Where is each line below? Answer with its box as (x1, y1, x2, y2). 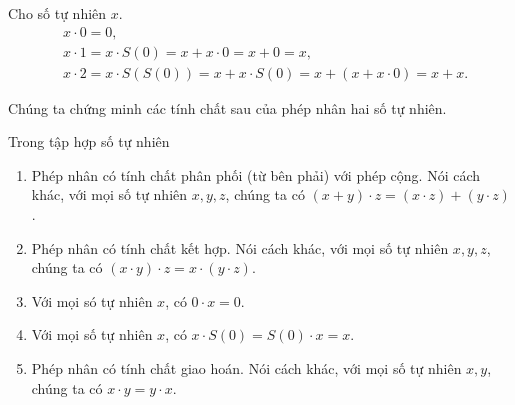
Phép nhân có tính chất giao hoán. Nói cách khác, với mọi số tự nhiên (31, 358, 462, 379)
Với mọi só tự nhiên (31, 290, 153, 311)
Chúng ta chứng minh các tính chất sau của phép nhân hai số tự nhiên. (8, 97, 447, 118)
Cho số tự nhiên (8, 3, 107, 23)
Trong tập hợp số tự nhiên (8, 131, 170, 152)
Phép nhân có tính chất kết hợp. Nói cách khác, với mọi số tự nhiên (31, 237, 449, 258)
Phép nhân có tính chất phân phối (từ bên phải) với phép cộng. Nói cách (31, 164, 481, 185)
